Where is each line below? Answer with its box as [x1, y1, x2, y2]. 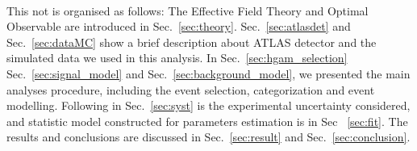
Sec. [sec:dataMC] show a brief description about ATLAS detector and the [6, 33, 377, 50]
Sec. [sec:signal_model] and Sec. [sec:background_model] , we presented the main [6, 65, 411, 82]
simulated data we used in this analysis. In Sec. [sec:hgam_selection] [6, 49, 348, 66]
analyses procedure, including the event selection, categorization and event [6, 81, 375, 98]
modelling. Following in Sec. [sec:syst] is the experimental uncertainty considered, [6, 97, 411, 114]
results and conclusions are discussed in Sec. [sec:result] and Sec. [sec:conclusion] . [6, 128, 411, 145]
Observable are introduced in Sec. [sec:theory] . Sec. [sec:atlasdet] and [6, 18, 351, 35]
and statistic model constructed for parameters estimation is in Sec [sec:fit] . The [6, 112, 408, 129]
